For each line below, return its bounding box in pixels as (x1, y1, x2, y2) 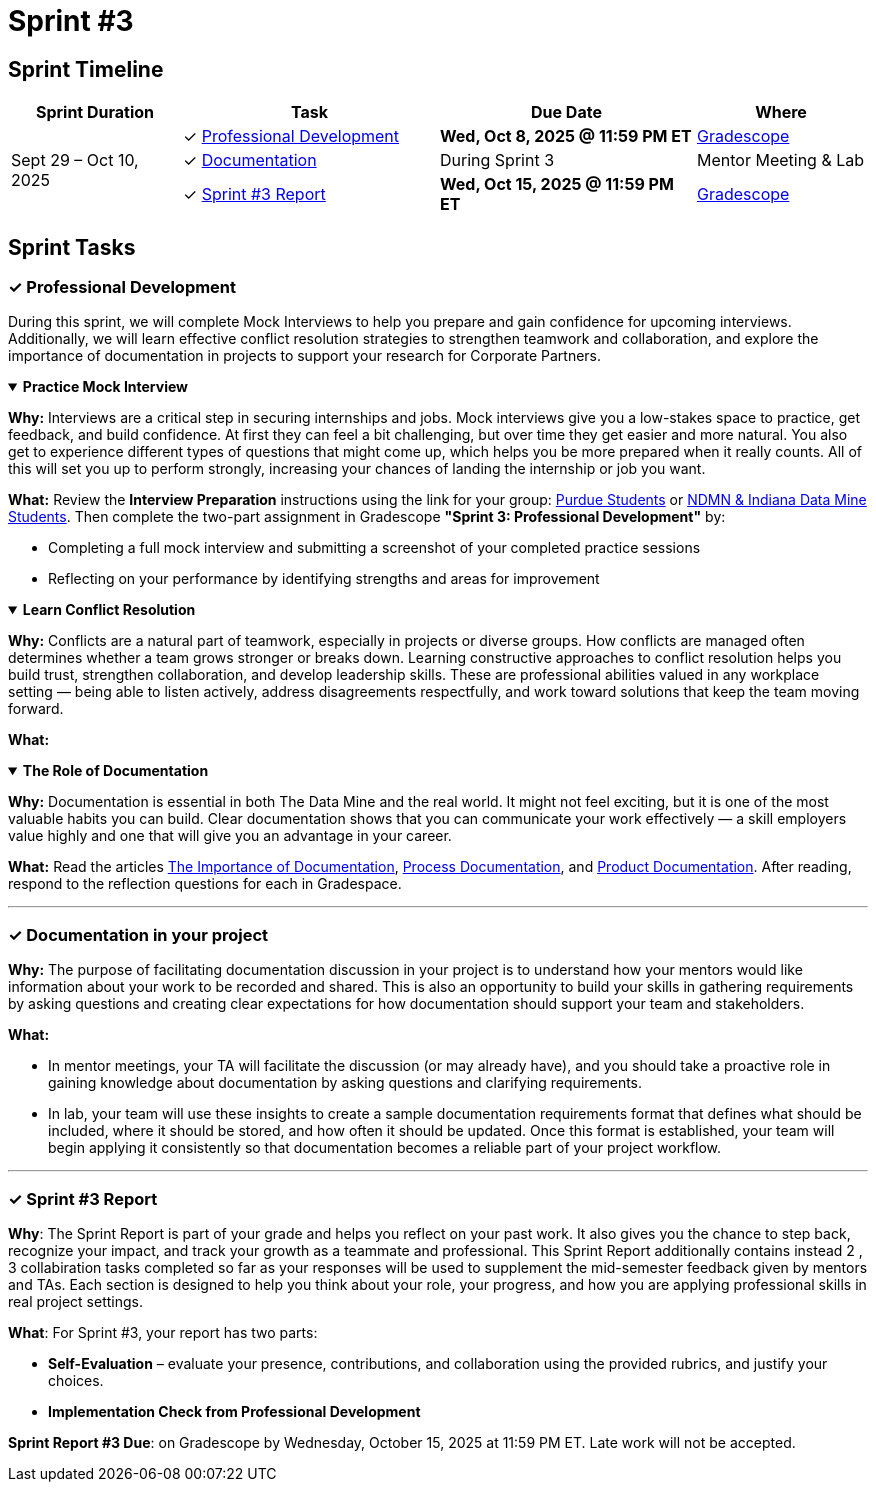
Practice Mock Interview (22, 378, 189, 396)
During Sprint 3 (440, 150, 555, 171)
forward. (8, 700, 64, 718)
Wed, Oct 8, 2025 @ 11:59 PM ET (440, 126, 692, 147)
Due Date (531, 102, 602, 123)
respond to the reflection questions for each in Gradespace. (8, 875, 402, 893)
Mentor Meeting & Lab (697, 150, 865, 171)
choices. (48, 1371, 104, 1389)
